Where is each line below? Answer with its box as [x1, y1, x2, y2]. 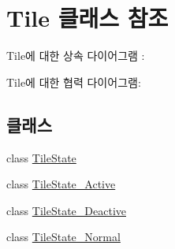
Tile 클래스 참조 [6, 2, 169, 34]
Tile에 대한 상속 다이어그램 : [6, 47, 145, 64]
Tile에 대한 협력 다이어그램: [6, 73, 141, 90]
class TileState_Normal [6, 229, 121, 245]
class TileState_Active [6, 176, 116, 192]
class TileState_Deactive [6, 202, 126, 218]
